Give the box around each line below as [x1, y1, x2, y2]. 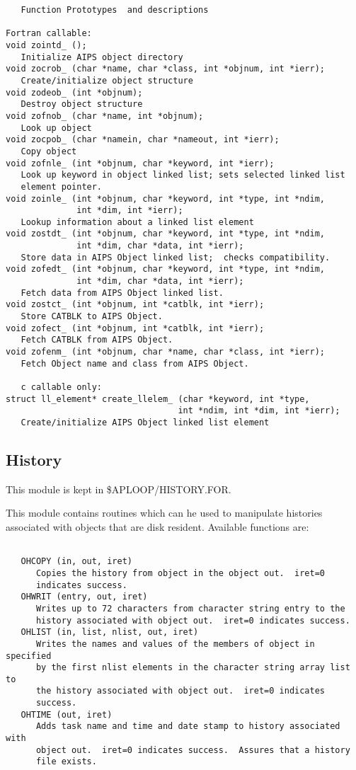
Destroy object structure [21, 99, 143, 110]
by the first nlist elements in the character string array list [35, 662, 350, 673]
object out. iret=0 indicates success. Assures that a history [35, 745, 350, 755]
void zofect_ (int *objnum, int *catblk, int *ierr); [6, 323, 265, 333]
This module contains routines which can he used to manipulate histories [6, 505, 323, 520]
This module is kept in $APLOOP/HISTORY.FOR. [6, 481, 231, 496]
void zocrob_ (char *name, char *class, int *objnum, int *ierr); [6, 64, 326, 74]
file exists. [35, 757, 97, 767]
